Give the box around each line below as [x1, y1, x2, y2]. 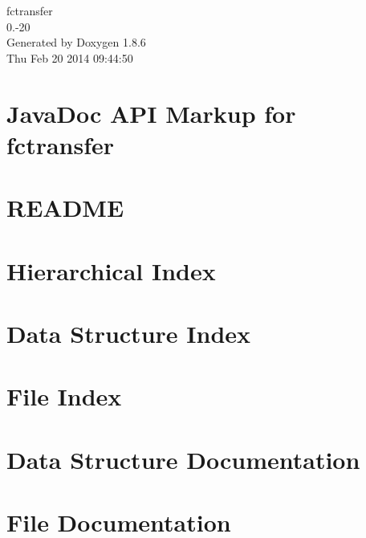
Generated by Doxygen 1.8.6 [6, 34, 146, 51]
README [6, 191, 124, 224]
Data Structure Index [6, 316, 251, 349]
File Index [6, 380, 122, 413]
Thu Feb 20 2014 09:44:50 [6, 49, 133, 66]
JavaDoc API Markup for [6, 96, 296, 129]
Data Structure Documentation [6, 442, 360, 475]
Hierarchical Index [6, 254, 216, 287]
